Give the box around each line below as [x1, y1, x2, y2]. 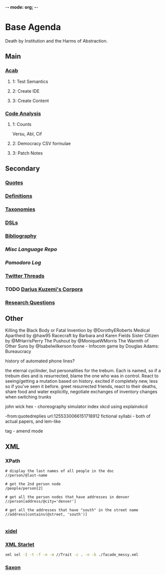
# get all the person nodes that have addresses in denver [5, 495, 130, 500]
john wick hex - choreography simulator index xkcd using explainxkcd [5, 403, 148, 409]
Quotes [5, 179, 23, 186]
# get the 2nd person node [5, 482, 61, 487]
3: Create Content [12, 98, 49, 104]
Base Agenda [5, 22, 61, 33]
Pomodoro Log [5, 259, 41, 266]
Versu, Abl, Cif [12, 131, 42, 137]
